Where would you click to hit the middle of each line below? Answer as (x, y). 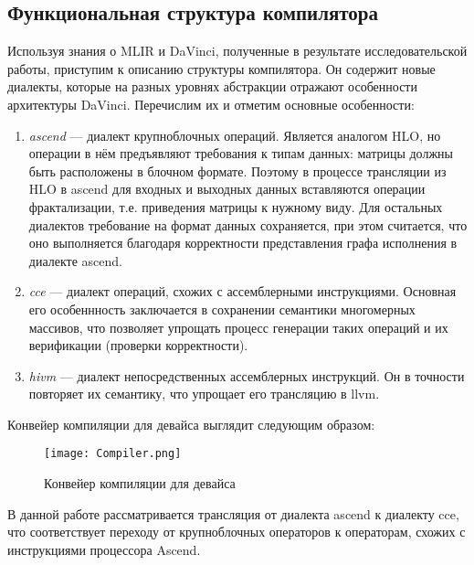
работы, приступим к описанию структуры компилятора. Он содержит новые (221, 68)
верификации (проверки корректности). (138, 345)
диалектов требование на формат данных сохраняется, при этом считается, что (248, 224)
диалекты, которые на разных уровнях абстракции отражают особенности (212, 86)
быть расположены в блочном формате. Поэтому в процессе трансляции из (237, 171)
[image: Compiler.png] (113, 454)
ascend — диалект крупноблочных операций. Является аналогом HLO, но (235, 135)
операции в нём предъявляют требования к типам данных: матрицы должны (241, 153)
